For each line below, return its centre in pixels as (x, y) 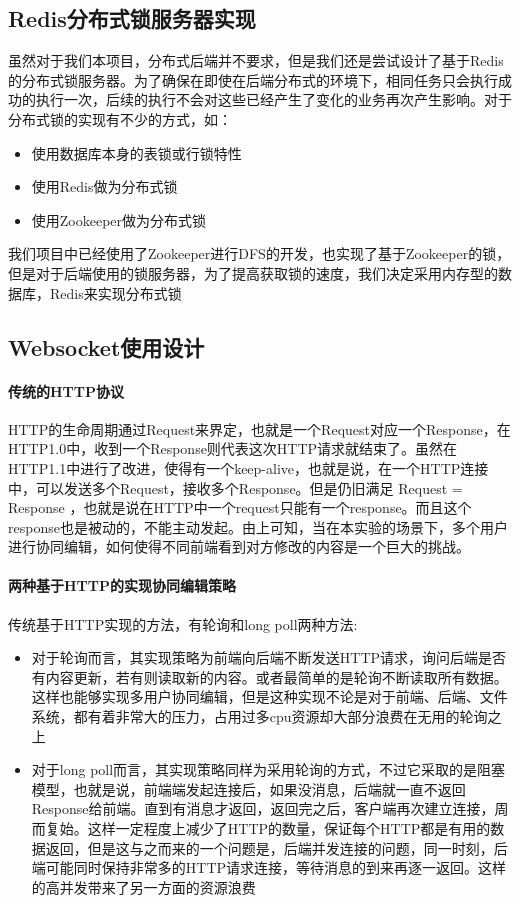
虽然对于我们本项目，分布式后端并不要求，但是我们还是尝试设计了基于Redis (256, 60)
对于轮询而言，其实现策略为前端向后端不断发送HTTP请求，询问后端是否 (269, 657)
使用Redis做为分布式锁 (104, 186)
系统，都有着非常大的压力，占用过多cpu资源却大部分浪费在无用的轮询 (259, 716)
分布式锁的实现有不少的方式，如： (120, 118)
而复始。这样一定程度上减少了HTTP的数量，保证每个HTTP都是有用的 (261, 828)
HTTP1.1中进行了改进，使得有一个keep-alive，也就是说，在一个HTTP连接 (248, 467)
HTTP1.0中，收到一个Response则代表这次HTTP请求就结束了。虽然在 (233, 448)
